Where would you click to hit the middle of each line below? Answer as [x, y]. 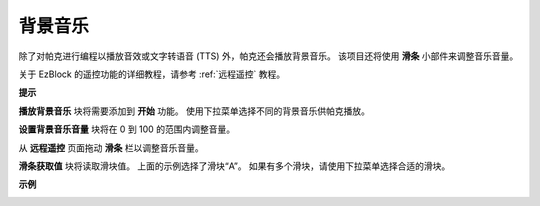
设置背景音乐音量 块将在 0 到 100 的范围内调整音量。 [126, 129]
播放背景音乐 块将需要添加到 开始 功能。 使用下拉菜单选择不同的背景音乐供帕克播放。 [194, 111]
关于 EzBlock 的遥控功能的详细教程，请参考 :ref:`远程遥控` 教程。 [152, 74]
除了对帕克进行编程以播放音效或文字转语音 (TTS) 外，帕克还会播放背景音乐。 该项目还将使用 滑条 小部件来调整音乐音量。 [268, 56]
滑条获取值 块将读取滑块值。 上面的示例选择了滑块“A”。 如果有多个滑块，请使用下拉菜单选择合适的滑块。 [234, 166]
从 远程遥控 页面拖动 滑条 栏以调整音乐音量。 [111, 147]
